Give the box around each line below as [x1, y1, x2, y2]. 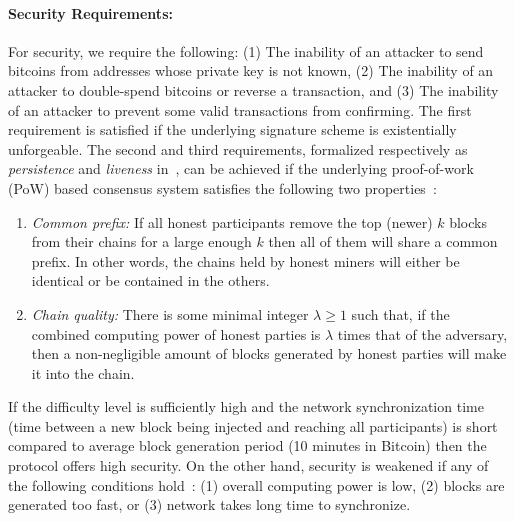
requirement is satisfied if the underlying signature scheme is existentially [8, 119, 457, 140]
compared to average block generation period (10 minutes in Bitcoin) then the [8, 435, 487, 456]
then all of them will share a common [268, 231, 498, 252]
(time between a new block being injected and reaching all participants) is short [8, 415, 498, 436]
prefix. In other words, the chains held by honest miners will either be [31, 250, 460, 271]
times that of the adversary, [337, 323, 508, 344]
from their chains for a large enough [31, 231, 252, 252]
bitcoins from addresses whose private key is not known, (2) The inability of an [8, 60, 494, 81]
